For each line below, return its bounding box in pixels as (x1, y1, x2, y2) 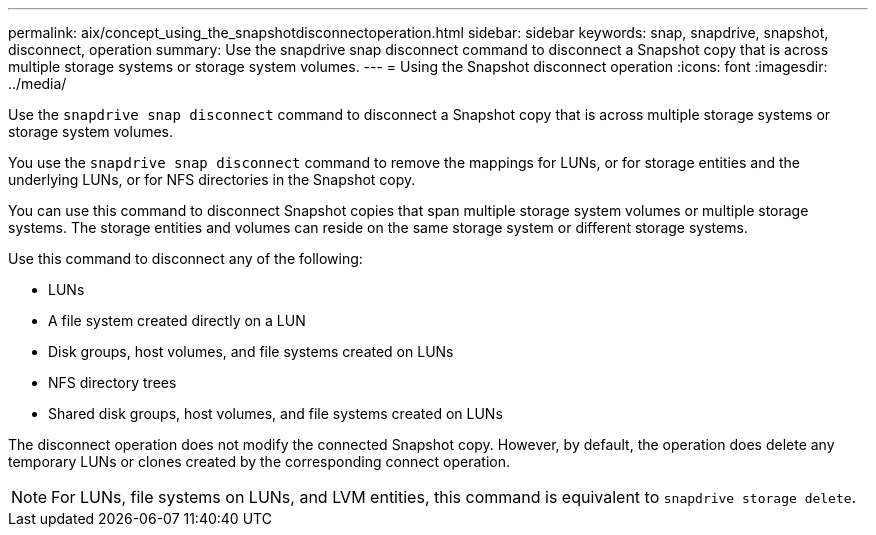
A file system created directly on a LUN (48, 312, 306, 329)
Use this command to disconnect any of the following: (8, 250, 363, 267)
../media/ (8, 75, 67, 92)
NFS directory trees (48, 374, 177, 391)
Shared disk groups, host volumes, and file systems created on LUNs (48, 405, 503, 422)
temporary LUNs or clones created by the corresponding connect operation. (8, 453, 511, 470)
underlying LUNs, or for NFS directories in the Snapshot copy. (8, 171, 416, 188)
